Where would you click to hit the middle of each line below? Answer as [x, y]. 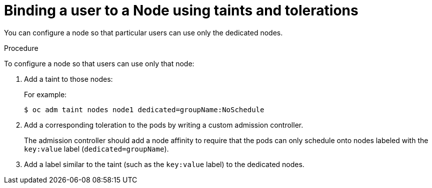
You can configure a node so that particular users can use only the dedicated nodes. [143, 32]
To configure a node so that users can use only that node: [99, 63]
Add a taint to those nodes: [68, 79]
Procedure [21, 48]
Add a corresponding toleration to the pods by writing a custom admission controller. [164, 125]
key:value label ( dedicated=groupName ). [96, 149]
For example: [45, 94]
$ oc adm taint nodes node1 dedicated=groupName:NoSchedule [144, 109]
